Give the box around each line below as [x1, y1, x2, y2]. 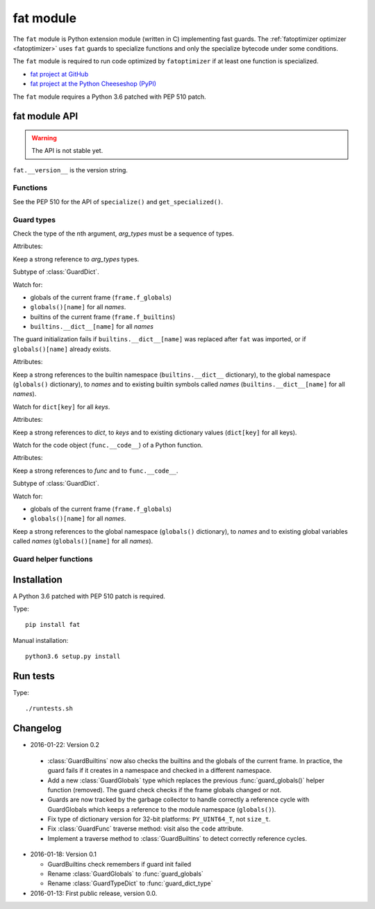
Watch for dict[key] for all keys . [12, 402, 110, 411]
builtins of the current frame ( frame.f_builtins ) [30, 313, 176, 321]
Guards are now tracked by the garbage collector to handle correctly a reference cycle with [47, 796, 309, 804]
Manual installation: [12, 636, 69, 644]
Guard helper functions [12, 554, 93, 564]
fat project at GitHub [30, 69, 89, 78]
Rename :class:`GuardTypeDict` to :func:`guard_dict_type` [47, 879, 213, 887]
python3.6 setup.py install [25, 653, 121, 660]
